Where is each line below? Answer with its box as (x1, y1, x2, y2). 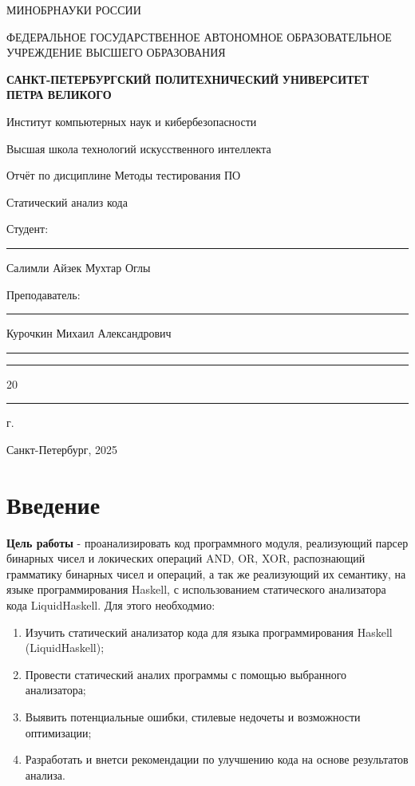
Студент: (6, 220, 49, 237)
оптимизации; (25, 724, 92, 741)
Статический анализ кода (6, 193, 128, 210)
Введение (6, 488, 101, 520)
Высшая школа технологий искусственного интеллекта (6, 140, 271, 156)
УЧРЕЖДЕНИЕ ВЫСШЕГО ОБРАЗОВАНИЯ (6, 44, 226, 61)
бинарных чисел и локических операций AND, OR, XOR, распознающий (6, 550, 366, 567)
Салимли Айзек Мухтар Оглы (6, 259, 151, 275)
